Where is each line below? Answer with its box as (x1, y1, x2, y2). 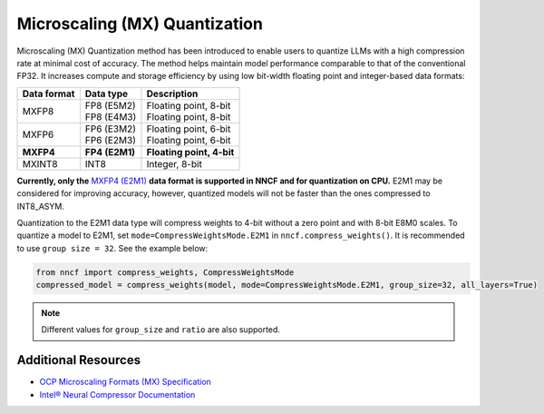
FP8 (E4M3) (84, 110, 137, 123)
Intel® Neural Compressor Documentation (39, 389, 196, 399)
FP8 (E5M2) (84, 99, 136, 112)
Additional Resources (16, 352, 141, 368)
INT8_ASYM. (16, 201, 65, 212)
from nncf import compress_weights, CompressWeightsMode (35, 267, 295, 277)
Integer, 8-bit (146, 157, 203, 170)
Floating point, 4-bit (146, 145, 235, 158)
